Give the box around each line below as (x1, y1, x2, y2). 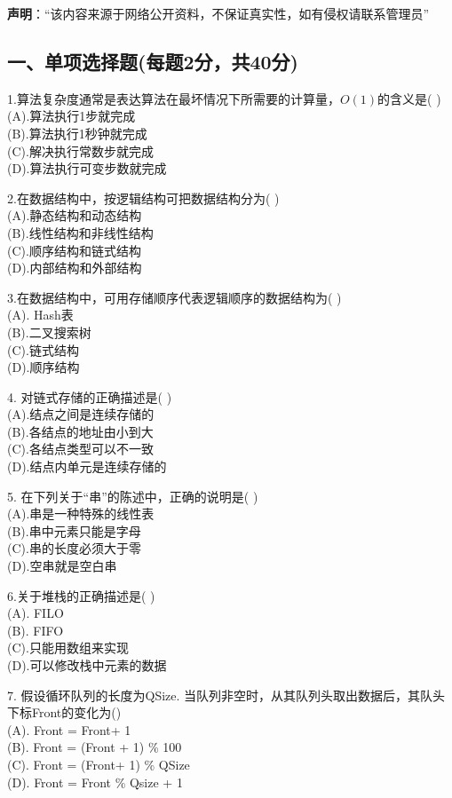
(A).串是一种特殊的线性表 (7, 504, 155, 523)
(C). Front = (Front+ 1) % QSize (7, 755, 190, 773)
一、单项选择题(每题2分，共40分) (7, 47, 298, 75)
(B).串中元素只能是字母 (7, 521, 141, 540)
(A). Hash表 (7, 305, 74, 324)
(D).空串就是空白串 (7, 557, 117, 575)
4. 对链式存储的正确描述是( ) (7, 387, 172, 406)
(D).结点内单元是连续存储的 (7, 457, 167, 476)
